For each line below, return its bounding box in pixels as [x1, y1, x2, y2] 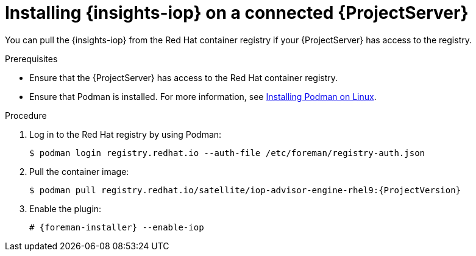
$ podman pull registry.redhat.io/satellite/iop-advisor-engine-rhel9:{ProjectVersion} [29, 185, 461, 195]
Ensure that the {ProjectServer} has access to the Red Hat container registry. [29, 72, 338, 83]
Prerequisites [5, 53, 58, 64]
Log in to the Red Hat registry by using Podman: [29, 129, 222, 140]
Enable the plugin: [29, 203, 102, 214]
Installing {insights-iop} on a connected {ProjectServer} [5, 2, 469, 23]
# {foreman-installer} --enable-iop [29, 222, 204, 232]
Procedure [5, 110, 47, 121]
